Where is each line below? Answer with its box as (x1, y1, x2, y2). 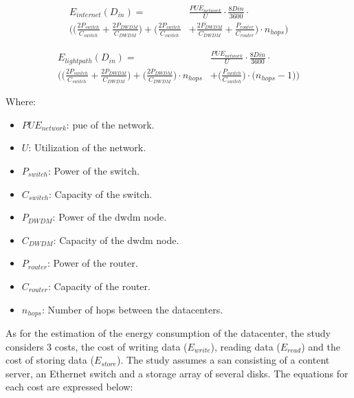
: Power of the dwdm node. (52, 210, 167, 224)
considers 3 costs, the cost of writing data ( (5, 339, 188, 353)
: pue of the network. (66, 117, 155, 131)
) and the (301, 339, 340, 353)
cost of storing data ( (5, 353, 94, 367)
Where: (5, 94, 36, 109)
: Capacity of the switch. (49, 186, 153, 201)
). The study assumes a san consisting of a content (116, 353, 330, 367)
